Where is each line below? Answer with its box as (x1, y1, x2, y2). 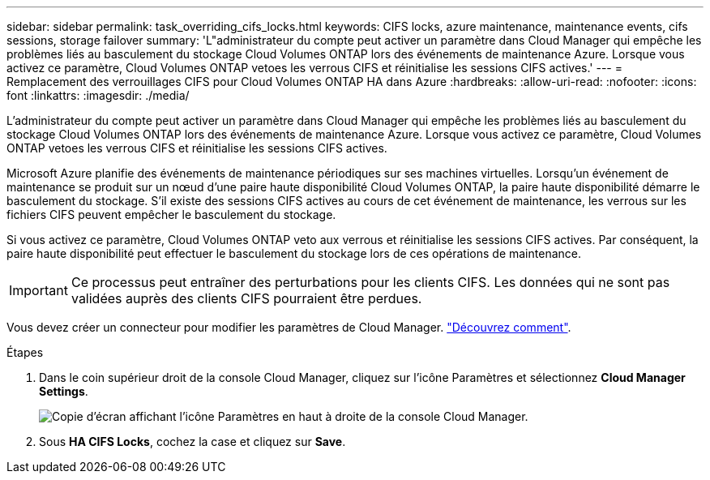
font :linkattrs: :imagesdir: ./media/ (6, 88, 190, 102)
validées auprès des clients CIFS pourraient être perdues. (71, 290, 422, 306)
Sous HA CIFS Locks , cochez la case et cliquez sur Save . (39, 435, 346, 448)
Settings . (39, 384, 88, 398)
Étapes (6, 345, 44, 359)
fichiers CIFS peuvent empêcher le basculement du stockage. (6, 208, 336, 221)
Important (9, 282, 68, 298)
